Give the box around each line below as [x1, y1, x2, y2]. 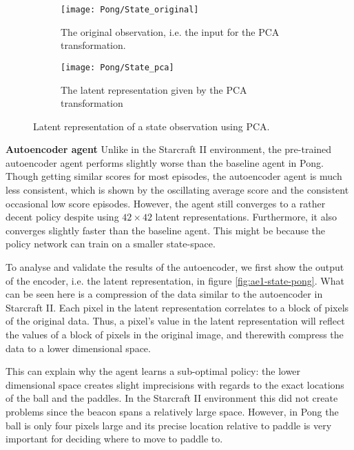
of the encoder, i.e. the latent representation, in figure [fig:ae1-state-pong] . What [6, 273, 344, 287]
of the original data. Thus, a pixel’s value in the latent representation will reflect [6, 314, 345, 328]
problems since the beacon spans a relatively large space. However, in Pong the [6, 404, 339, 418]
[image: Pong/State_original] [61, 5, 199, 14]
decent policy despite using [6, 209, 119, 224]
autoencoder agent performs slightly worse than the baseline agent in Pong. [6, 155, 324, 170]
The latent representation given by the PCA [61, 82, 247, 96]
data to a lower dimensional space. [6, 340, 151, 355]
